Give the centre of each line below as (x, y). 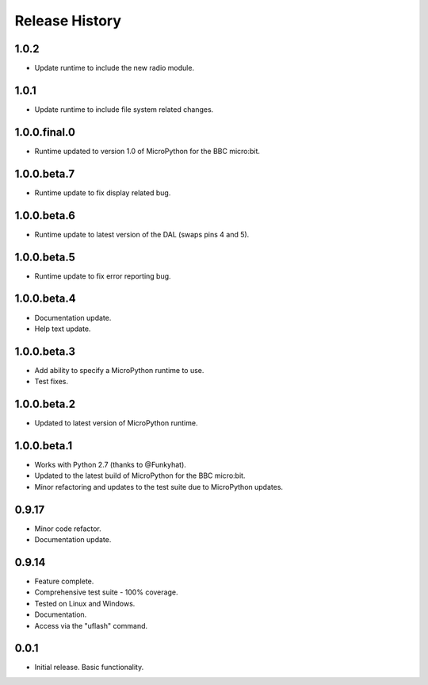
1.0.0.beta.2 (45, 404)
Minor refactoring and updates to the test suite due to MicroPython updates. (159, 487)
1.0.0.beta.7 (45, 173)
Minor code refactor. (68, 529)
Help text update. (63, 329)
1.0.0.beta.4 (45, 299)
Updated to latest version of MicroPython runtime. (116, 423)
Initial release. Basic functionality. (89, 668)
